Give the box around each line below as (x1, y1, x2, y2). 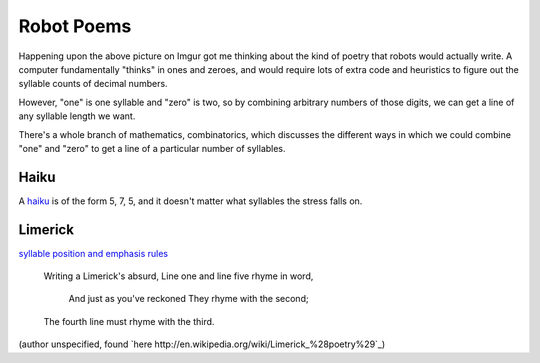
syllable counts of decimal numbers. (18, 78, 169, 90)
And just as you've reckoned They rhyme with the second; (68, 293, 309, 305)
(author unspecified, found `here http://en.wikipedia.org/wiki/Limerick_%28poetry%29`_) (18, 338, 386, 350)
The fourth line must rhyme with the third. (43, 315, 215, 327)
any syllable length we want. (18, 110, 136, 122)
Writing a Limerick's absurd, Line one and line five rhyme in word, (43, 270, 314, 282)
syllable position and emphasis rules (18, 247, 169, 259)
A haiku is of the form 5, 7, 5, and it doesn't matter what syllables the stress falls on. (18, 195, 363, 207)
